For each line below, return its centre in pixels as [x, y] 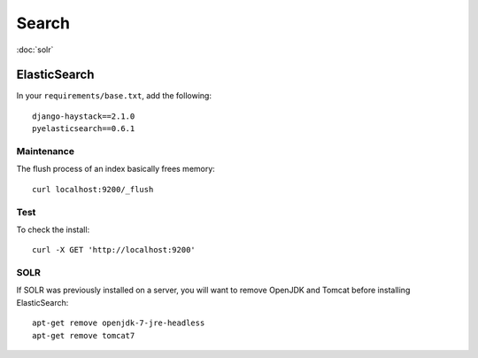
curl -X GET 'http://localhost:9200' [114, 250]
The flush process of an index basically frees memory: [116, 169]
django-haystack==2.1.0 [84, 116]
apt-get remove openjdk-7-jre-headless [119, 323]
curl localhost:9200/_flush [93, 189]
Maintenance [46, 151]
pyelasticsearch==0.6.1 [84, 129]
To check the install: [53, 230]
